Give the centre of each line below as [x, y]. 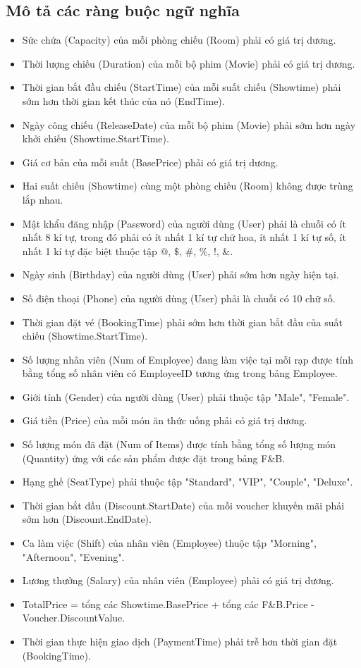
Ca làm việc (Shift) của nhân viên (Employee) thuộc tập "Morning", [169, 543]
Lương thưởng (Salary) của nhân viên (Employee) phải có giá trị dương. [178, 580]
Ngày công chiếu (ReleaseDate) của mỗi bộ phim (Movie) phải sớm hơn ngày [189, 124]
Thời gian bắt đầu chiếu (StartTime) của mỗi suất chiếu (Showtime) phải [182, 87]
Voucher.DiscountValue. [74, 618]
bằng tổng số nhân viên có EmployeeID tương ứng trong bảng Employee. [180, 373]
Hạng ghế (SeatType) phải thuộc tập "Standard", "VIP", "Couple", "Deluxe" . [188, 482]
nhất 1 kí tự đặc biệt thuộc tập [90, 251]
